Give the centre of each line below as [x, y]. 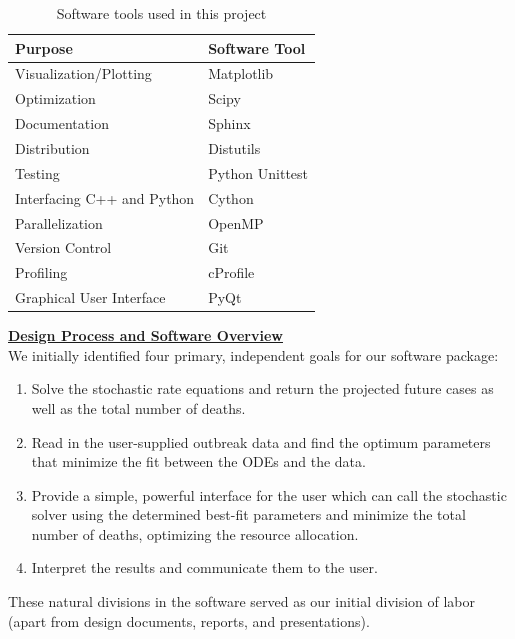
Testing [37, 172]
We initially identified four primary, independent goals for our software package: [253, 354]
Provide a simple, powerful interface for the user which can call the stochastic [269, 494]
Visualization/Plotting [83, 73]
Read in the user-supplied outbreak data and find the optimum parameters [261, 441]
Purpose [44, 47]
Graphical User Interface [90, 297]
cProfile [231, 272]
